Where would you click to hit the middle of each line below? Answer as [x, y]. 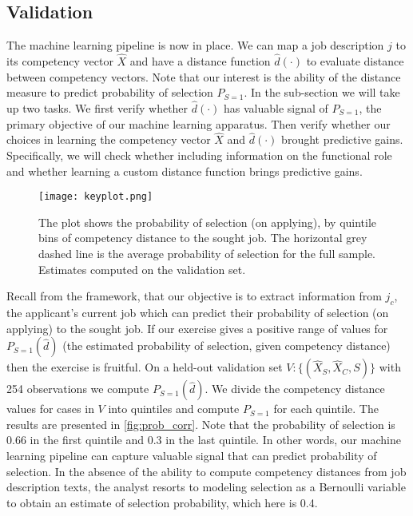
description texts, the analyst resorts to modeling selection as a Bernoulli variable [206, 487]
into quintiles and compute [174, 409]
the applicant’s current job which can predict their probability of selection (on [198, 313]
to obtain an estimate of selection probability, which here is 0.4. [162, 502]
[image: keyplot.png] [96, 197]
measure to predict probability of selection [110, 92]
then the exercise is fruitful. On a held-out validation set [145, 367]
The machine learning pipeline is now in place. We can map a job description [195, 45]
